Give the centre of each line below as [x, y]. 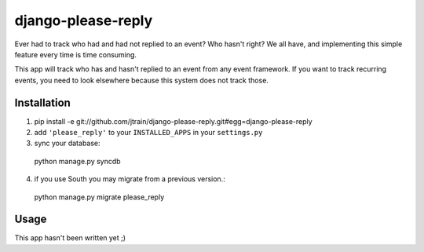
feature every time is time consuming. [76, 54]
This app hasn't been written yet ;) [70, 238]
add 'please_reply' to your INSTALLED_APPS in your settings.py [148, 133]
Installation [42, 102]
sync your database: [68, 143]
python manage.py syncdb [77, 161]
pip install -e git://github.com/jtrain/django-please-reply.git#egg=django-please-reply [174, 121]
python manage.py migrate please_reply [99, 197]
